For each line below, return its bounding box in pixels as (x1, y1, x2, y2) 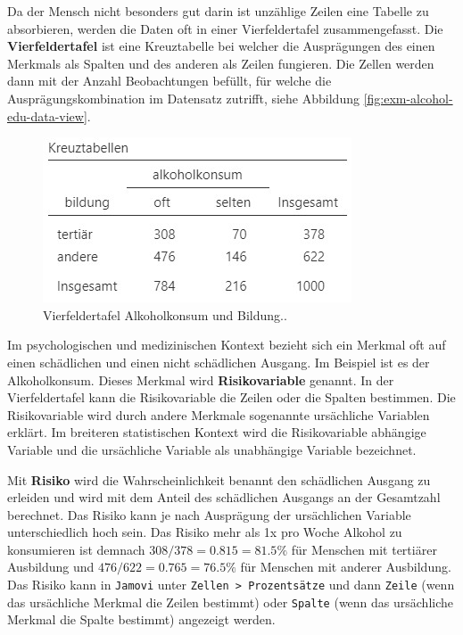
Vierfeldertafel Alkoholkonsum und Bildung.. (43, 305, 287, 324)
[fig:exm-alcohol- (363, 88, 453, 107)
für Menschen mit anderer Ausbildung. (240, 557, 451, 576)
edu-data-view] (7, 106, 87, 125)
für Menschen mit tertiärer (291, 540, 437, 558)
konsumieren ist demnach (7, 540, 145, 558)
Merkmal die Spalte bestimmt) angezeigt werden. (7, 610, 276, 629)
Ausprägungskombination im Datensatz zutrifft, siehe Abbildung (7, 88, 360, 107)
